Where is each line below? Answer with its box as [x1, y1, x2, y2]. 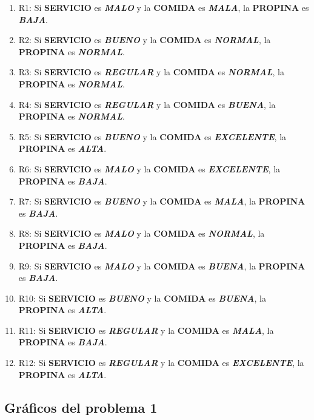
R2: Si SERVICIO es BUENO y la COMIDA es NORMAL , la [18, 33, 271, 46]
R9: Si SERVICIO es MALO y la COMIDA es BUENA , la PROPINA [18, 259, 306, 272]
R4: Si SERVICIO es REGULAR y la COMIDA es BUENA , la [18, 98, 276, 110]
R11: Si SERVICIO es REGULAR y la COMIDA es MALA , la [18, 323, 274, 336]
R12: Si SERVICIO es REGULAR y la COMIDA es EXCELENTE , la [18, 356, 304, 369]
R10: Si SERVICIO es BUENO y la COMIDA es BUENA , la [18, 291, 266, 304]
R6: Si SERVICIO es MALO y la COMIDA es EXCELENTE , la [18, 162, 281, 175]
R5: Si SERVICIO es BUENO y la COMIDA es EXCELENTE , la [18, 130, 287, 143]
